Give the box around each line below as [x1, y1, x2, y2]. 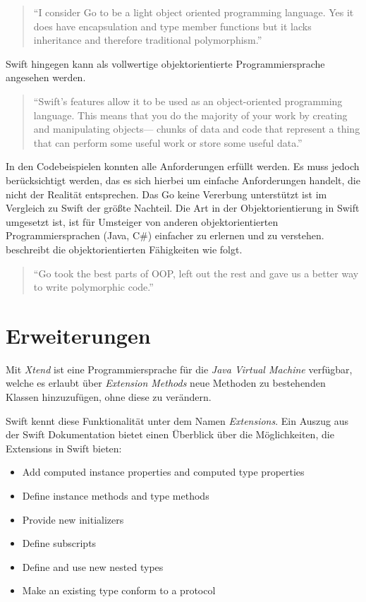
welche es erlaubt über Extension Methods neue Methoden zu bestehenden [6, 375, 326, 390]
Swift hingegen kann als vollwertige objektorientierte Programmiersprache [6, 56, 325, 71]
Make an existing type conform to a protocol [22, 583, 216, 598]
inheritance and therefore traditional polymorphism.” [33, 32, 262, 47]
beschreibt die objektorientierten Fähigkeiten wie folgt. [6, 241, 243, 256]
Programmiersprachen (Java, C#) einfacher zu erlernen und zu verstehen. [6, 228, 324, 243]
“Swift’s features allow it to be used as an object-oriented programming [33, 93, 343, 108]
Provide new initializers [22, 512, 124, 526]
